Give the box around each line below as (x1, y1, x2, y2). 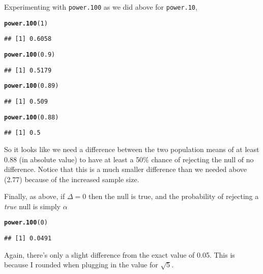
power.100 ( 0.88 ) (4, 113, 59, 121)
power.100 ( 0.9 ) (4, 51, 55, 58)
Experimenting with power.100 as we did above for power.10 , (4, 2, 197, 12)
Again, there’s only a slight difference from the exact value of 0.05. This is (4, 249, 235, 260)
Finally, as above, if (4, 191, 65, 202)
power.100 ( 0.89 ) (4, 82, 59, 90)
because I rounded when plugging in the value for (4, 259, 158, 270)
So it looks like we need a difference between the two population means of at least (4, 143, 259, 154)
